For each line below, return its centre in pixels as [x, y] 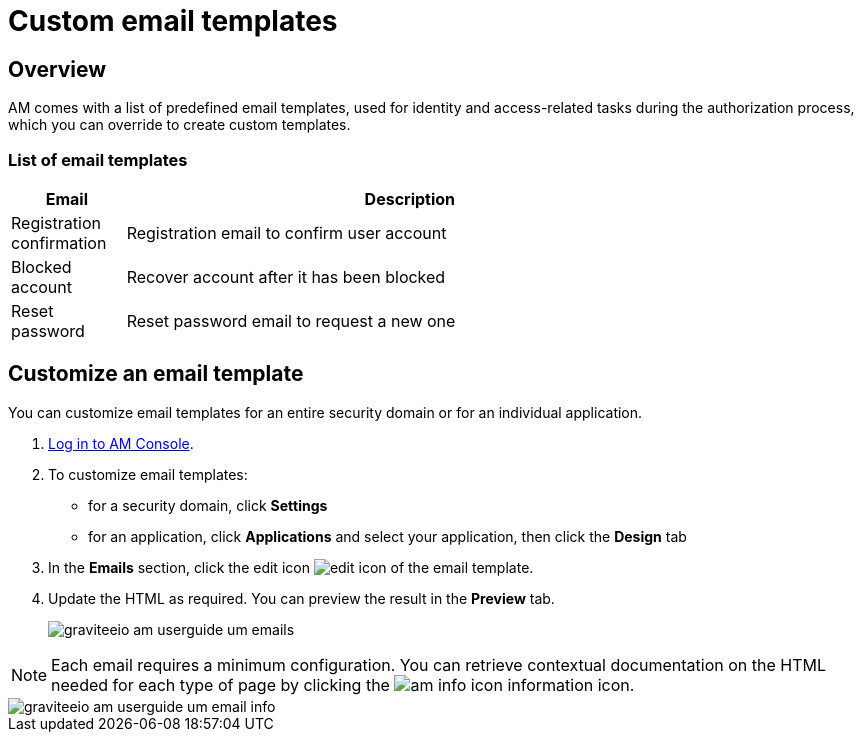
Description [410, 198]
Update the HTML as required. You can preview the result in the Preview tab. [301, 598]
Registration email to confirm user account [286, 232]
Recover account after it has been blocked [286, 276]
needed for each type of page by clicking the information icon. [343, 684]
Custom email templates [173, 21]
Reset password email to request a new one [291, 320]
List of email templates [98, 159]
